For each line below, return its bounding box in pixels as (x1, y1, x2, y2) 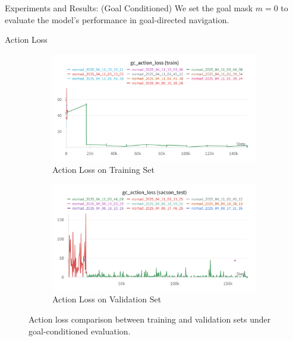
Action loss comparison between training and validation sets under (29, 312, 271, 325)
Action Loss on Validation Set (52, 293, 162, 305)
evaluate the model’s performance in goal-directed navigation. (5, 13, 229, 26)
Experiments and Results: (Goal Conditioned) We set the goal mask (5, 2, 253, 14)
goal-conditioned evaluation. (29, 324, 131, 337)
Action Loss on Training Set (52, 163, 155, 175)
